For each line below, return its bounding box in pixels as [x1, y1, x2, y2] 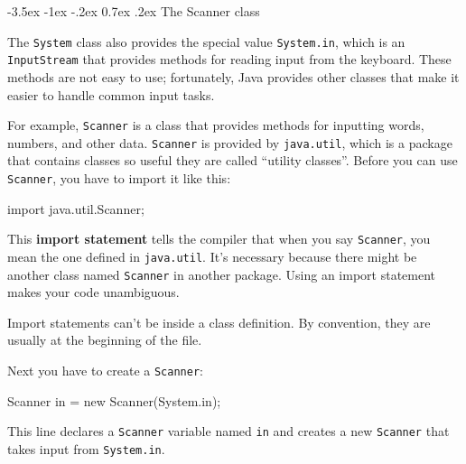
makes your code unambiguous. [7, 283, 180, 302]
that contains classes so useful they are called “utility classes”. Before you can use [7, 151, 458, 170]
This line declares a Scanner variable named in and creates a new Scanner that [7, 422, 450, 441]
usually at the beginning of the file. [7, 330, 202, 349]
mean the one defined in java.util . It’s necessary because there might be [7, 246, 417, 265]
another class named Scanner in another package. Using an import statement [7, 264, 436, 283]
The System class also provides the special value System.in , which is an [7, 32, 405, 51]
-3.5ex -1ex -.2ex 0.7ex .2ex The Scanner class [7, 2, 260, 20]
